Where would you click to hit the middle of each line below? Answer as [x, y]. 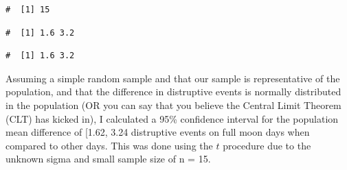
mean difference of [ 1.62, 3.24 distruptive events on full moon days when [158, 132]
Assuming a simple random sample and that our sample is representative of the [173, 78]
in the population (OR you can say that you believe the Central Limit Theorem [173, 105]
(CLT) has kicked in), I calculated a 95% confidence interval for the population [172, 118]
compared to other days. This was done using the [109, 145]
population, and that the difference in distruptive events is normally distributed [173, 92]
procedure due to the [267, 145]
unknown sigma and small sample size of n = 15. [108, 159]
